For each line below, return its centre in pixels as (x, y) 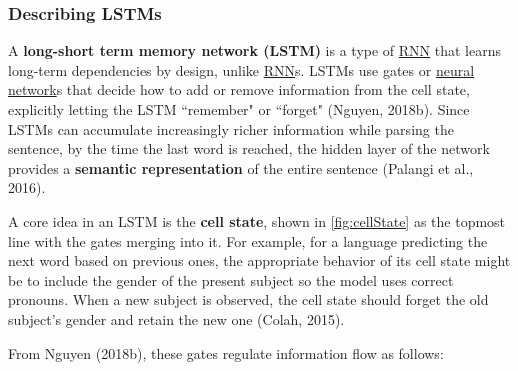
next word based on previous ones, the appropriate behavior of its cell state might (259, 260)
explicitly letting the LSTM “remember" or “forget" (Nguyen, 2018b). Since (239, 109)
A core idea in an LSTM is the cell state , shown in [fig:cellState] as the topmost (257, 220)
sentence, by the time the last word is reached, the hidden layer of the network (249, 148)
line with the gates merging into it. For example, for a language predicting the (248, 240)
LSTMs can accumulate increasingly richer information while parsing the (231, 128)
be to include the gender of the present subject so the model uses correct (231, 279)
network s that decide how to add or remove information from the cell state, (239, 89)
